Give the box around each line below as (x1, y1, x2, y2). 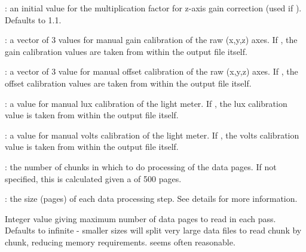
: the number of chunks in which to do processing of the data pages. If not (5, 160, 277, 173)
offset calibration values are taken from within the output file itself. (5, 76, 252, 89)
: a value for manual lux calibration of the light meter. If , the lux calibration (5, 97, 287, 109)
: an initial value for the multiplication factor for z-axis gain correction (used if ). (5, 2, 302, 14)
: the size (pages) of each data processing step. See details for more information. (5, 192, 298, 205)
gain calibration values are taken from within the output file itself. (5, 45, 247, 57)
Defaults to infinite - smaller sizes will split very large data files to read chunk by (5, 224, 302, 236)
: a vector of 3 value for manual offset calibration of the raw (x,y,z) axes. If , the (5, 65, 298, 78)
